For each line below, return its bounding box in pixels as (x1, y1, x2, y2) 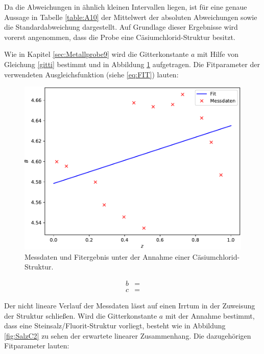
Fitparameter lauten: (4, 340, 69, 351)
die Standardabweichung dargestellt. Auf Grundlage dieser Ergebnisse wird (4, 22, 238, 32)
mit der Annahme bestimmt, (165, 310, 255, 321)
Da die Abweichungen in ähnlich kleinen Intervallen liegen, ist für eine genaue (4, 2, 247, 12)
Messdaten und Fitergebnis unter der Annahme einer (25, 251, 190, 262)
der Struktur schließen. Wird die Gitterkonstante (4, 310, 157, 321)
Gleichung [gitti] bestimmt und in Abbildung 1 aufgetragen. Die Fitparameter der (4, 58, 260, 69)
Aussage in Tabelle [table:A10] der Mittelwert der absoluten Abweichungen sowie (4, 11, 257, 22)
